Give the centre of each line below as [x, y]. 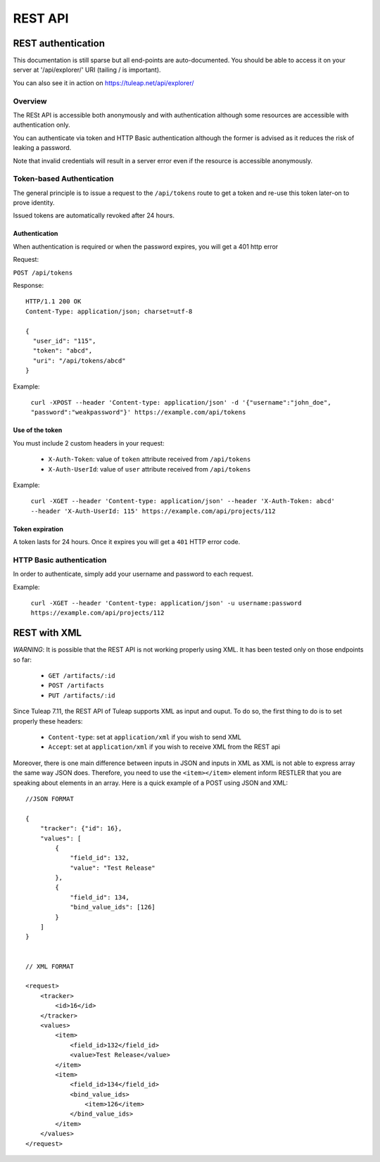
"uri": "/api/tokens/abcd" [79, 360]
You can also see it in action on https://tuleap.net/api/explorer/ [103, 83]
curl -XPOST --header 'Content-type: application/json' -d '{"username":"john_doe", [181, 402]
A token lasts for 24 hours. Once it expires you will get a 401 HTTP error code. [127, 542]
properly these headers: [48, 721]
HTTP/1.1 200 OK [53, 302]
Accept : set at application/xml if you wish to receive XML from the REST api [164, 747]
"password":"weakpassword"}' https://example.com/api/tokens [138, 412]
